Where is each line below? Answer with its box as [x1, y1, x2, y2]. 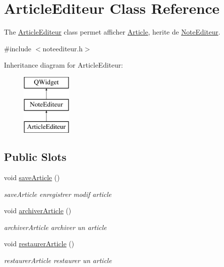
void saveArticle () [4, 172, 60, 183]
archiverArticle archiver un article [4, 222, 107, 232]
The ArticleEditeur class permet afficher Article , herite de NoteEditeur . [4, 27, 221, 37]
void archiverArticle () [4, 205, 72, 216]
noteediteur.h [42, 43, 83, 53]
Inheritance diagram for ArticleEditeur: [4, 60, 123, 70]
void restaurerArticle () [4, 238, 75, 249]
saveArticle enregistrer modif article [4, 189, 112, 199]
